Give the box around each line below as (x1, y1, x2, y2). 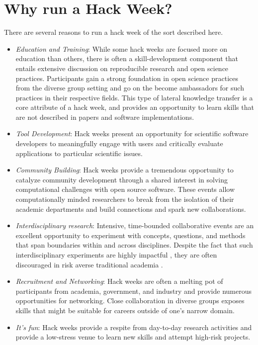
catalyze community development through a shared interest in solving (15, 174, 228, 184)
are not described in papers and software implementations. (15, 111, 194, 122)
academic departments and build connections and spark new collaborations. (15, 203, 246, 214)
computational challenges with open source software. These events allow (15, 184, 235, 194)
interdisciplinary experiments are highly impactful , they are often (15, 250, 217, 259)
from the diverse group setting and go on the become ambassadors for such (15, 83, 244, 93)
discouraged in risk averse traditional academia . (15, 259, 163, 269)
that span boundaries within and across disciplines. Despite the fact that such (15, 240, 253, 250)
